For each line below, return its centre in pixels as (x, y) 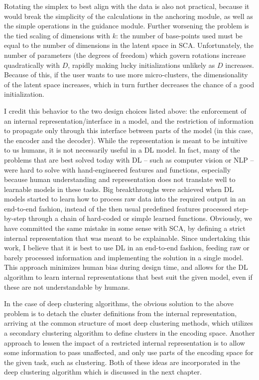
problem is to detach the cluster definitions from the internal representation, (121, 313)
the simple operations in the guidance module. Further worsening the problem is (127, 26)
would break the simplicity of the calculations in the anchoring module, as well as (129, 16)
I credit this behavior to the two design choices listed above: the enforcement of (125, 110)
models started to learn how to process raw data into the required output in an (125, 199)
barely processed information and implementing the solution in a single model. (124, 257)
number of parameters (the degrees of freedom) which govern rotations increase (125, 55)
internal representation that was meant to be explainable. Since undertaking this (127, 238)
